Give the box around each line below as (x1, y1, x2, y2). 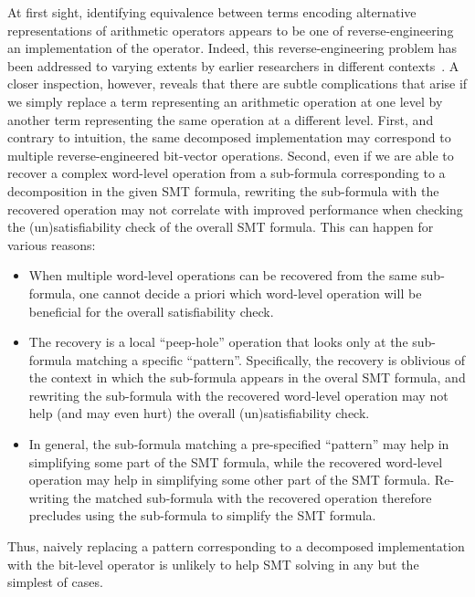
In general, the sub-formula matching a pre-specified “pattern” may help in (28, 435, 449, 454)
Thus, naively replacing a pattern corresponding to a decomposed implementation (7, 537, 465, 556)
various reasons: (7, 235, 96, 254)
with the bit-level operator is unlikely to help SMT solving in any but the (7, 554, 419, 573)
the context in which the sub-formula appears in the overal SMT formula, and (28, 368, 466, 387)
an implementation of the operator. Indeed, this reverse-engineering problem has (7, 38, 458, 58)
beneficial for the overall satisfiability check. (28, 301, 274, 320)
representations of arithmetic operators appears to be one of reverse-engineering (7, 20, 454, 39)
